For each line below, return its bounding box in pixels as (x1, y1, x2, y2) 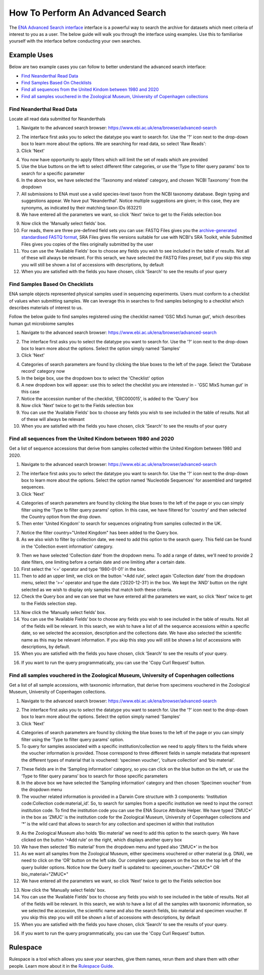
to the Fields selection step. (21, 600, 77, 606)
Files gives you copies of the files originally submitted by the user (21, 241, 154, 247)
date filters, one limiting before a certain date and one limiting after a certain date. (21, 559, 186, 565)
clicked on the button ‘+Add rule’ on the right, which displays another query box (21, 837, 182, 843)
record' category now (21, 368, 66, 374)
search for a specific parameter (21, 170, 85, 176)
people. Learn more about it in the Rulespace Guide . (9, 963, 114, 969)
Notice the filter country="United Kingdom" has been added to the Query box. (21, 530, 178, 536)
